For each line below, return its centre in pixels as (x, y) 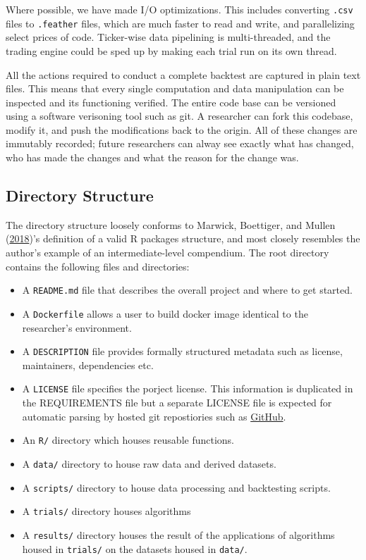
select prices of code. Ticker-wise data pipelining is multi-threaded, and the (168, 37)
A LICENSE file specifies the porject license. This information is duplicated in (188, 388)
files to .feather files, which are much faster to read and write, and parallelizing (180, 23)
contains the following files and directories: (98, 266)
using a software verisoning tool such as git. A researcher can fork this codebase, (179, 116)
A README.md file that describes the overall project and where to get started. (187, 290)
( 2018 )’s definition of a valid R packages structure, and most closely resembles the (183, 238)
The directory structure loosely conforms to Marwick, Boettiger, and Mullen (171, 224)
